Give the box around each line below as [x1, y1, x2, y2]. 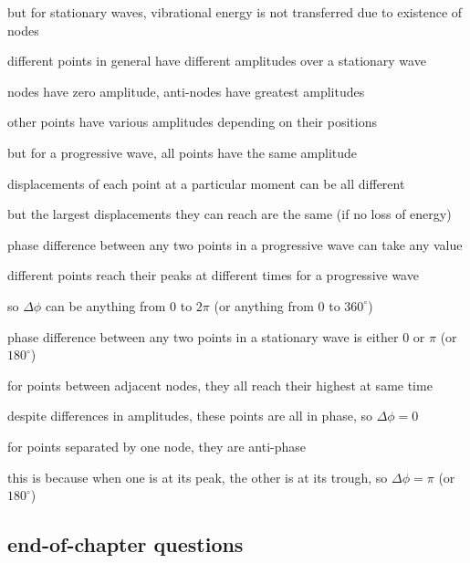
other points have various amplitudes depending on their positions [7, 112, 377, 131]
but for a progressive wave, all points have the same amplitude [7, 142, 358, 162]
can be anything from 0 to [45, 296, 193, 315]
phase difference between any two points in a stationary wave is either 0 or [7, 327, 425, 346]
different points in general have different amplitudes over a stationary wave [7, 51, 426, 70]
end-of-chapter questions [7, 530, 244, 558]
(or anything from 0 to [214, 296, 340, 315]
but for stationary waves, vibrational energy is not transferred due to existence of [7, 3, 463, 21]
